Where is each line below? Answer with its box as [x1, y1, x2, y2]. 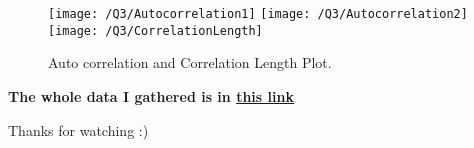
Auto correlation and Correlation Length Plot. [48, 52, 332, 73]
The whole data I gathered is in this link [8, 85, 294, 106]
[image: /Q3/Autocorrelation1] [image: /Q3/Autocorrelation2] [48, 7, 468, 21]
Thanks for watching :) [8, 119, 149, 140]
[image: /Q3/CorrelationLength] [48, 23, 263, 38]
